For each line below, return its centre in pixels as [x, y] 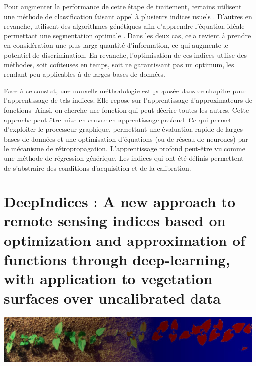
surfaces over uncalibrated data [112, 298]
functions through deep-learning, [117, 259]
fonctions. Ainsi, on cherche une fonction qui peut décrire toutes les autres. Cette [127, 109]
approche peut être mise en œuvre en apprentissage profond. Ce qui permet [118, 119]
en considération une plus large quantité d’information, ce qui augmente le [116, 45]
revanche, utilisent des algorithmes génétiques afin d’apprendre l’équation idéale [124, 26]
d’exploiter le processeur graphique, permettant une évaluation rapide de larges [124, 129]
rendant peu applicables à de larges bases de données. [85, 74]
